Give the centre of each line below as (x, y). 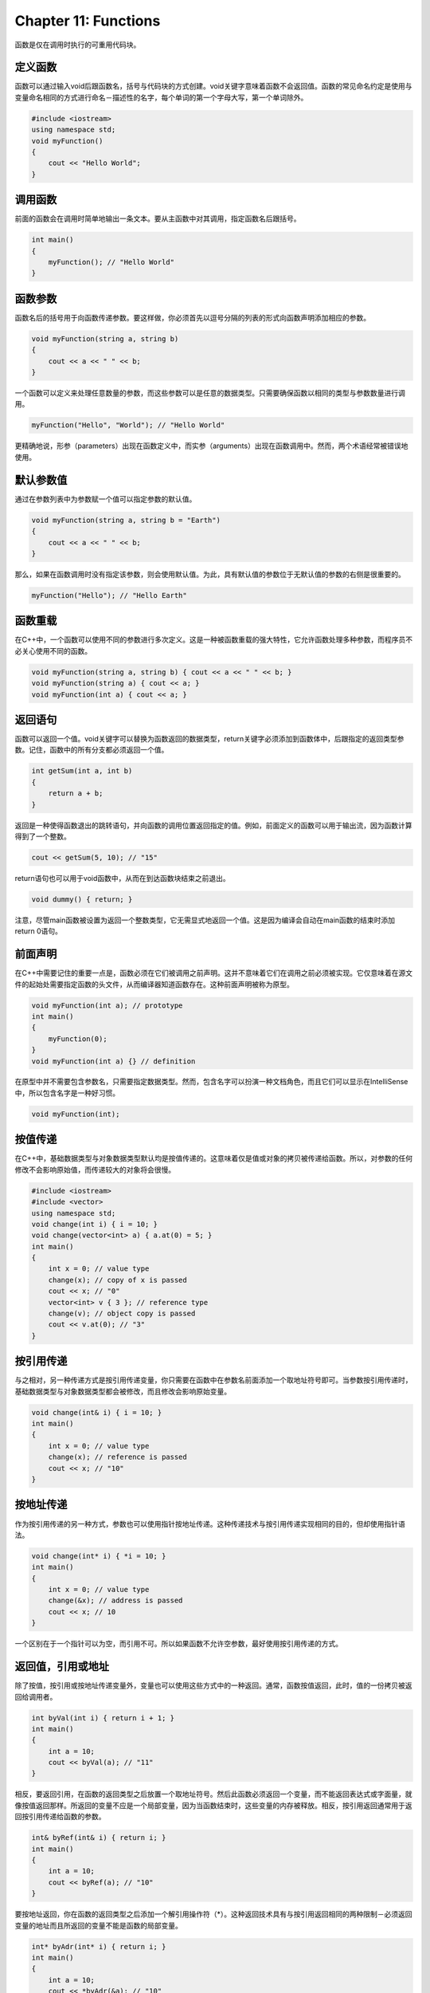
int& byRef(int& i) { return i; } (99, 1838)
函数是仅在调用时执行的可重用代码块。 (78, 45)
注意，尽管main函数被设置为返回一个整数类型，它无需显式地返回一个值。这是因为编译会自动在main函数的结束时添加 (205, 920)
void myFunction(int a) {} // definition (113, 1061)
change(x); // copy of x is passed (117, 1280)
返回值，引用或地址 (62, 1667)
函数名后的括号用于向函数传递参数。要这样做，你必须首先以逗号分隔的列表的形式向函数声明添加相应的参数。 (192, 317)
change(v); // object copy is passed (122, 1314)
